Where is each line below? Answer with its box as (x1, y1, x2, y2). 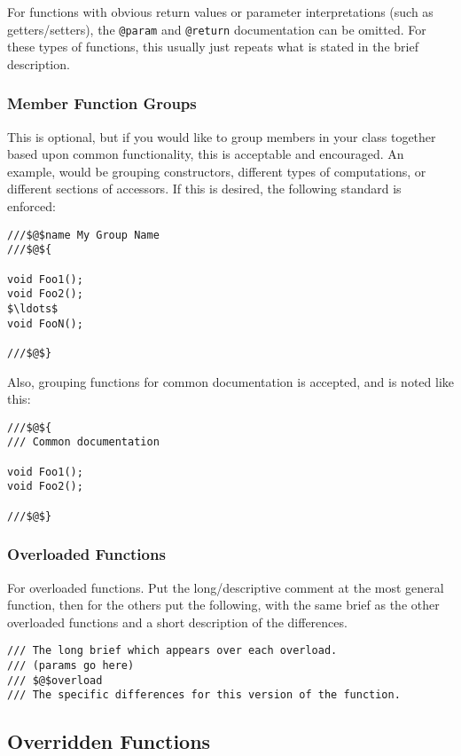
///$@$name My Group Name (7, 228, 160, 241)
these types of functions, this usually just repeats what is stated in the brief (7, 37, 418, 56)
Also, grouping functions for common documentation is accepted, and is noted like (7, 372, 455, 390)
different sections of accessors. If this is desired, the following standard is (7, 179, 402, 198)
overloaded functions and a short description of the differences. (7, 612, 348, 631)
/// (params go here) (7, 658, 135, 672)
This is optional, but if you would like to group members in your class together (7, 127, 436, 146)
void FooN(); (7, 317, 83, 330)
